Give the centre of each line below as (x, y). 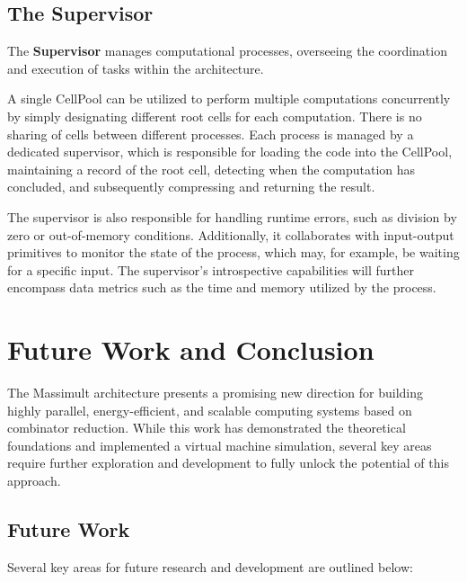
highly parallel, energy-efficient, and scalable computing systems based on (210, 410)
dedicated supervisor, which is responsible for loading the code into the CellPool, (230, 152)
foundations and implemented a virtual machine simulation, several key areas (220, 445)
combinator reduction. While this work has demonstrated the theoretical (207, 428)
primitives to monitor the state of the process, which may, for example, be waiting (233, 252)
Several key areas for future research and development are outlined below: (210, 566)
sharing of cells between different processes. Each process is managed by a (211, 134)
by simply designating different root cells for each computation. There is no (215, 116)
